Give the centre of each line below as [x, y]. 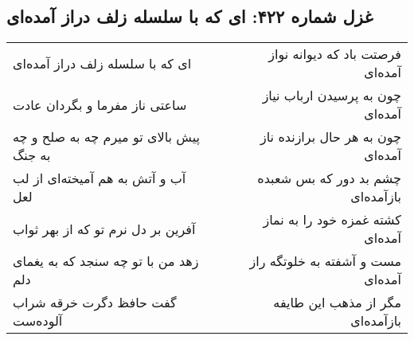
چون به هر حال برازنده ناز [331, 137]
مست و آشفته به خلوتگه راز [325, 261]
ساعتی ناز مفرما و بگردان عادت [100, 104]
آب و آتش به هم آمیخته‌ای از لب [100, 178]
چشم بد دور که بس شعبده [329, 178]
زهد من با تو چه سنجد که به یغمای [106, 261]
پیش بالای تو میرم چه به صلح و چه [107, 137]
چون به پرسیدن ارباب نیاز [332, 96]
